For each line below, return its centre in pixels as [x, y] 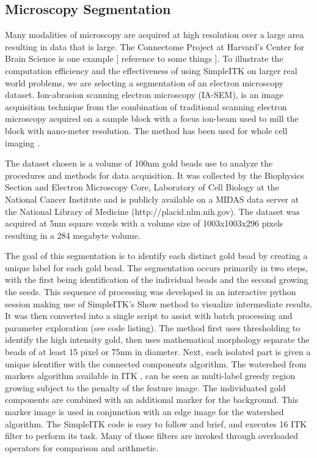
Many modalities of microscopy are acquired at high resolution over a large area [155, 35]
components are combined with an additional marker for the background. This [152, 400]
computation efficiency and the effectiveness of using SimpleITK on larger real [151, 70]
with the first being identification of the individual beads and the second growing [157, 280]
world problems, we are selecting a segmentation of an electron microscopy [144, 82]
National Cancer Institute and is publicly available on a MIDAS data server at [152, 199]
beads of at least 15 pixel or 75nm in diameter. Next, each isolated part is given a [158, 352]
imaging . [22, 142]
